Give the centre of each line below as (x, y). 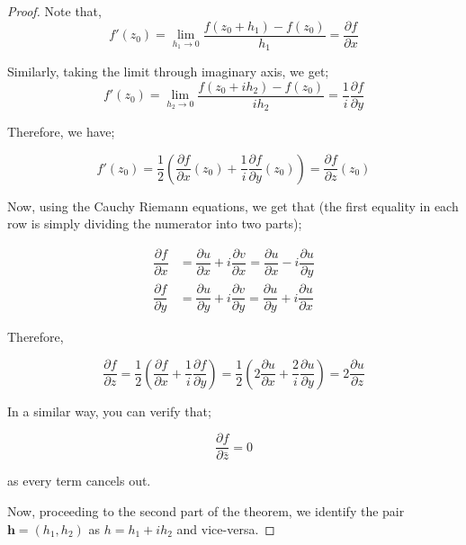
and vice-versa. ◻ (226, 528)
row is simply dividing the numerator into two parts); (155, 223)
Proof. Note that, (54, 11)
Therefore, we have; (61, 132)
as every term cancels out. (79, 481)
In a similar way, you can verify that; (109, 411)
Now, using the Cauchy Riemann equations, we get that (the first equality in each (233, 205)
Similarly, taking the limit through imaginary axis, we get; (168, 71)
